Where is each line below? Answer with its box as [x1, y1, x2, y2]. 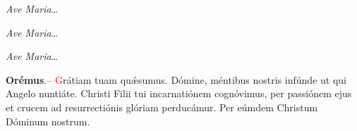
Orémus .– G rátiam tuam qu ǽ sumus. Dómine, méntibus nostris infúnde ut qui [6, 72, 346, 87]
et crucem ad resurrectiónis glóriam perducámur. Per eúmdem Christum [6, 99, 318, 114]
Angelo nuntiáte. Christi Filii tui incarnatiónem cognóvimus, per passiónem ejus [6, 86, 352, 101]
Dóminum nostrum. [6, 113, 90, 128]
